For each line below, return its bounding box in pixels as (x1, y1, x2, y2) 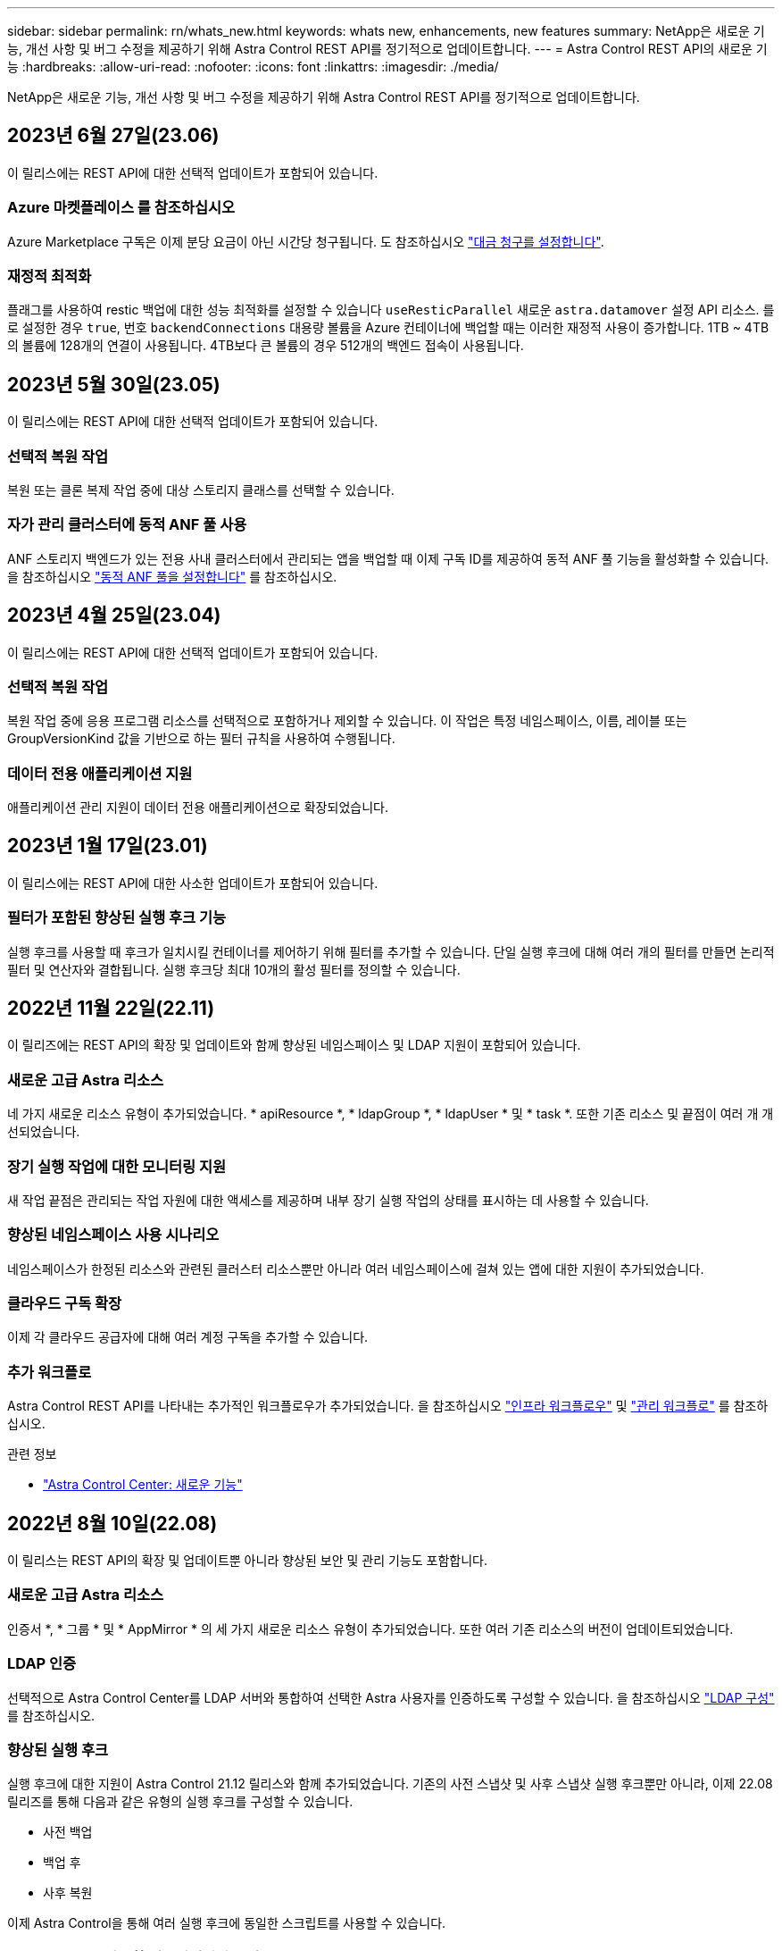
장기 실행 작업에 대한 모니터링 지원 (7, 1157, 227, 1176)
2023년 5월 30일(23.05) (7, 373, 220, 396)
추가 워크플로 (7, 1362, 92, 1381)
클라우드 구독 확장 (7, 1294, 122, 1313)
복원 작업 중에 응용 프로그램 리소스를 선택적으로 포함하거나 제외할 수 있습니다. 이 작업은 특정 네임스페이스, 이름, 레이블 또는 (7, 713, 687, 729)
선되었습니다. (7, 1124, 80, 1140)
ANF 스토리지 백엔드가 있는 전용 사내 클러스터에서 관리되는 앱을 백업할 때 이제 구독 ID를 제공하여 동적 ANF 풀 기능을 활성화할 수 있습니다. (7, 550, 770, 566)
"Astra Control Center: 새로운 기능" (43, 1477, 243, 1493)
